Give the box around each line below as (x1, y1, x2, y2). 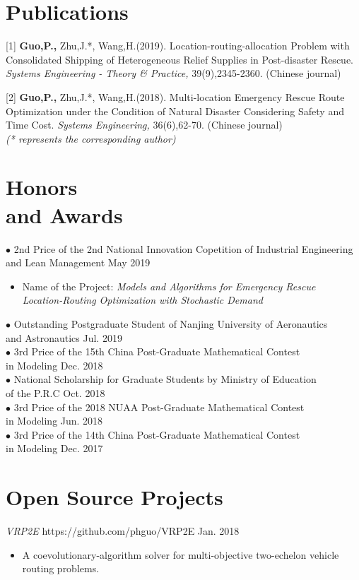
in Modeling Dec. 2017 (6, 441, 103, 456)
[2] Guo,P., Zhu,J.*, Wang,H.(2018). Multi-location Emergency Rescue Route (6, 89, 345, 104)
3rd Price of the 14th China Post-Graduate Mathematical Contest (13, 427, 300, 442)
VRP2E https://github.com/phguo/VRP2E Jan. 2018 (6, 523, 240, 538)
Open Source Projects (6, 483, 223, 511)
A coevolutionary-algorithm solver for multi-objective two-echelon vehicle (22, 547, 339, 562)
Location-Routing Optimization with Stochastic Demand (22, 292, 263, 307)
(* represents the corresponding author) (6, 131, 176, 146)
